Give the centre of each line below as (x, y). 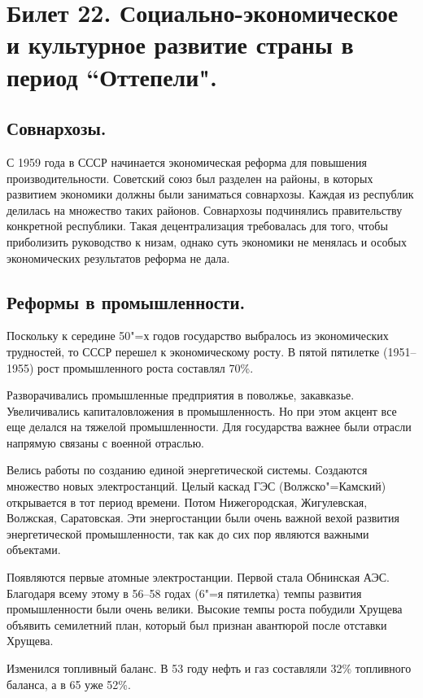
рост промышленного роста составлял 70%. (146, 367)
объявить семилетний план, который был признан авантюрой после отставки (197, 624)
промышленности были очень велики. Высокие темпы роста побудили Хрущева (205, 609)
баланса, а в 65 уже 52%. (69, 684)
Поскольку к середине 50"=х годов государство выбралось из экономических (198, 336)
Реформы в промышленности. (126, 301)
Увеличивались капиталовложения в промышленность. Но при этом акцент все (202, 410)
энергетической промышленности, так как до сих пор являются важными (188, 533)
